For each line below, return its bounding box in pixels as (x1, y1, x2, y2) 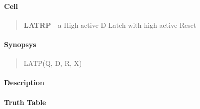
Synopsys (4, 39, 36, 49)
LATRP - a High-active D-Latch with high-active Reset (23, 19, 197, 30)
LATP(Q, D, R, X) (23, 58, 82, 68)
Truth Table (4, 97, 46, 107)
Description (4, 77, 45, 88)
